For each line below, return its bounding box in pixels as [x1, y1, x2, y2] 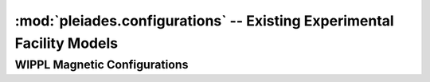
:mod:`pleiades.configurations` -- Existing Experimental [14, 12, 394, 29]
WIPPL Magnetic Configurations [14, 57, 189, 72]
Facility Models [14, 34, 119, 52]
